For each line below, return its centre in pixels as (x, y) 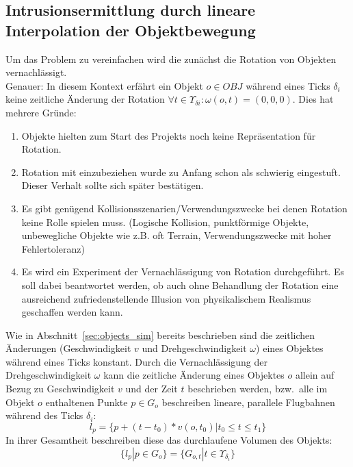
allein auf (315, 375)
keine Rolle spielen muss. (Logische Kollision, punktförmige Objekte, (165, 222)
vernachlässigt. (36, 72)
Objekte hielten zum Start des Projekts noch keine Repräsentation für (169, 135)
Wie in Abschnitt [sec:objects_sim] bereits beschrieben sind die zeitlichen (160, 335)
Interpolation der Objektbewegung (131, 30)
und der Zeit (152, 389)
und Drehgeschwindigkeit (194, 348)
